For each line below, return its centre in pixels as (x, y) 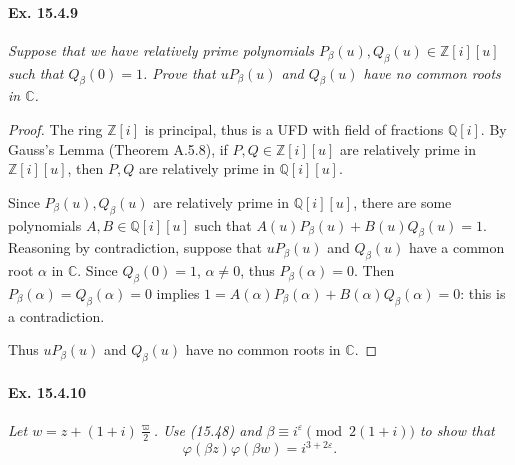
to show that (457, 429)
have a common (457, 247)
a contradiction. (56, 315)
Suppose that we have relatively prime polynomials (161, 49)
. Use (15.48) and (207, 429)
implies (178, 292)
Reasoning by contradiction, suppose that (135, 247)
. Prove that (179, 72)
